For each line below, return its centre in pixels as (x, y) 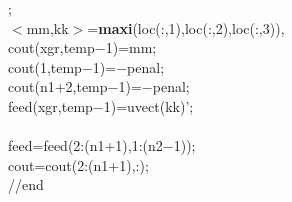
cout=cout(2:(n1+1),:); (78, 164)
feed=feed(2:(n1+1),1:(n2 (85, 145)
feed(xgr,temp (50, 105)
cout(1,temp (45, 66)
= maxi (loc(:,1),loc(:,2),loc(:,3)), (186, 27)
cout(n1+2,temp (58, 86)
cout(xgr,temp (51, 47)
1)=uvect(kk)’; (148, 105)
